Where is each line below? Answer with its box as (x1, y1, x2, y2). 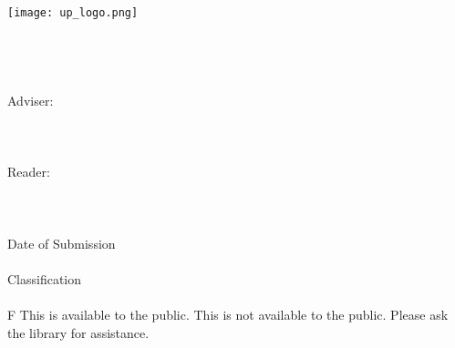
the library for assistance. (7, 322, 150, 342)
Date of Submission (7, 233, 116, 252)
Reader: (7, 162, 50, 181)
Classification (7, 269, 82, 288)
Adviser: (7, 91, 54, 110)
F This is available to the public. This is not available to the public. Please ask (7, 305, 449, 324)
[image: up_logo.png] (7, 6, 139, 19)
